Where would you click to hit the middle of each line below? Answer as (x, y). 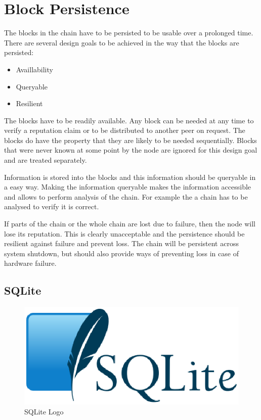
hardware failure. (30, 263)
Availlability (34, 69)
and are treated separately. (46, 160)
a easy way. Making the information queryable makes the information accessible (128, 187)
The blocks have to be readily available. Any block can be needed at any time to (129, 120)
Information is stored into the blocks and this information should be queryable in (130, 177)
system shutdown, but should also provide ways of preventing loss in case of (121, 253)
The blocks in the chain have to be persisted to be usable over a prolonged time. (129, 33)
